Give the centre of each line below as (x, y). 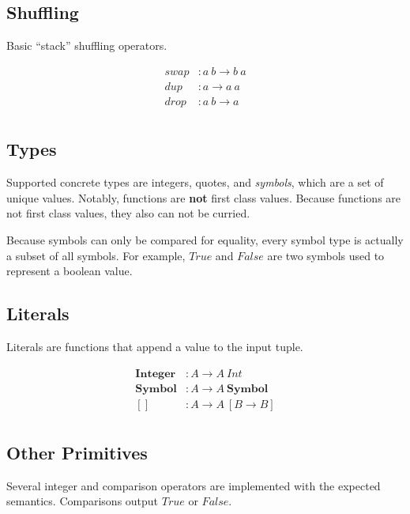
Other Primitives (77, 452)
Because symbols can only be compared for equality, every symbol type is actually (205, 239)
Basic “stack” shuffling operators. (87, 45)
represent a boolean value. (70, 271)
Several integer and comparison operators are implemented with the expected (194, 485)
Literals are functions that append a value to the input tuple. (155, 346)
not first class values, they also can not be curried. (128, 213)
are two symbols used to (326, 255)
